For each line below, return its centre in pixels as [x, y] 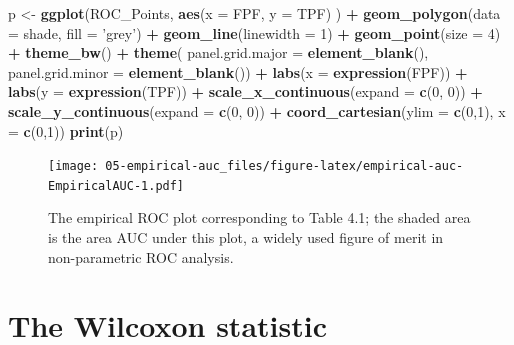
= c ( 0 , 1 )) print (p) [66, 130]
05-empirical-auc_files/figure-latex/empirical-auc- [284, 166]
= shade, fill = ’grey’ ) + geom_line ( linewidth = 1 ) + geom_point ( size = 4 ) [254, 32]
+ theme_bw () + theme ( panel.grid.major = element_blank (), [218, 52]
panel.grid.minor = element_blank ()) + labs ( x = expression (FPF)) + [238, 71]
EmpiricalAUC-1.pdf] [116, 185]
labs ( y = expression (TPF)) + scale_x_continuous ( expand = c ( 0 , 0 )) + [245, 91]
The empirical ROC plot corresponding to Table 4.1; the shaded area [259, 217]
